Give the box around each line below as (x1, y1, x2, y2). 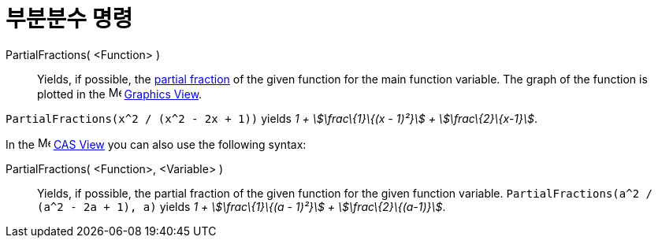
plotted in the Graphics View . (37, 87, 203, 101)
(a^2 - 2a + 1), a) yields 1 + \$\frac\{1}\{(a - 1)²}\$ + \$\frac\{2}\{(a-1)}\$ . (37, 199, 446, 213)
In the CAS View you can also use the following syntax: (6, 137, 307, 151)
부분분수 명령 (6, 6, 133, 32)
